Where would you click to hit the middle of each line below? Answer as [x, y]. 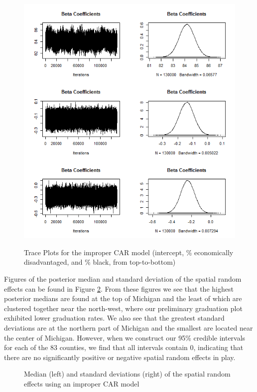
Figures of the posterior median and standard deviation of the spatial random [123, 279]
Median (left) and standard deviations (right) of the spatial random [127, 374]
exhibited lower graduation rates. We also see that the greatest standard [114, 318]
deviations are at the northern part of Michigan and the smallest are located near [128, 327]
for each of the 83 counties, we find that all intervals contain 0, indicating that [124, 347]
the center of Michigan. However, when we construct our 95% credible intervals [125, 337]
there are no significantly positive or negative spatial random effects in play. [120, 357]
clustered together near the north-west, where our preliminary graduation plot [123, 308]
